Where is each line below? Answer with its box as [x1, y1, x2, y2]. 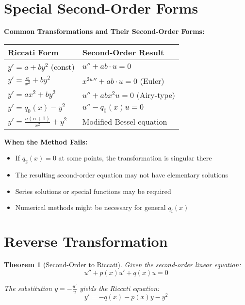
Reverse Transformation [4, 231, 168, 251]
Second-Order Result [82, 46, 164, 58]
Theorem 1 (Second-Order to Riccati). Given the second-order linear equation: [4, 259, 241, 270]
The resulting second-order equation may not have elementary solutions [15, 170, 229, 180]
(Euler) [140, 75, 164, 86]
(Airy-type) [136, 89, 176, 100]
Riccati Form [8, 46, 59, 58]
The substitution [4, 283, 52, 293]
